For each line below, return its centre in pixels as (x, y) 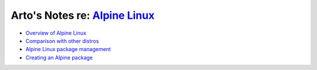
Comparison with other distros (62, 41)
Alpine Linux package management (68, 49)
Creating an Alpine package (59, 57)
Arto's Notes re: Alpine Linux (83, 15)
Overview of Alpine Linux (56, 33)
